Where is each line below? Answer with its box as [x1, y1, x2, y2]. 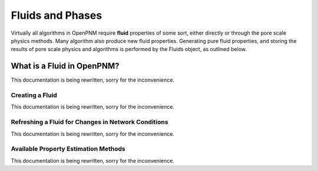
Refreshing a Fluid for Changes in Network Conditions [11, 118, 168, 126]
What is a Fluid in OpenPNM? [11, 61, 120, 71]
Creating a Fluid [11, 91, 57, 99]
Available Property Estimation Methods [11, 145, 126, 153]
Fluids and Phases [11, 9, 102, 22]
